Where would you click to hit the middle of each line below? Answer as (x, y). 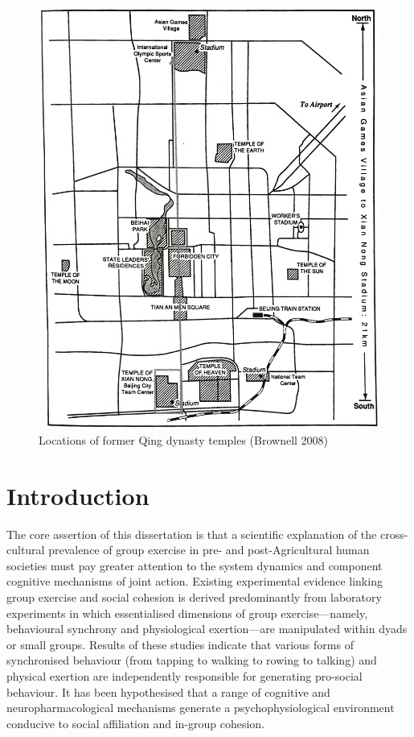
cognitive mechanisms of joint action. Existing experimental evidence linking (195, 581)
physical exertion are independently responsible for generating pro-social (184, 676)
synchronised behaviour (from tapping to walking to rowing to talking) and (192, 660)
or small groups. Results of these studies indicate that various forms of (180, 644)
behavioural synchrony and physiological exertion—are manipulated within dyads (207, 629)
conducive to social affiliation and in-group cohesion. (136, 723)
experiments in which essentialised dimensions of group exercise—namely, (187, 613)
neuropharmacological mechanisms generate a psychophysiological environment (201, 708)
